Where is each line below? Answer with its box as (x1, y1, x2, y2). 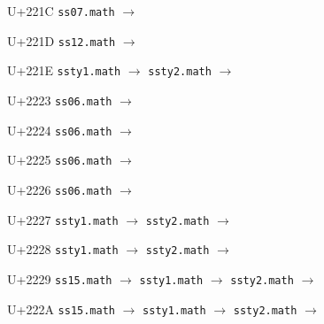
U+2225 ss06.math (7, 150, 112, 169)
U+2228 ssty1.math (7, 240, 119, 258)
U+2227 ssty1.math (7, 210, 119, 228)
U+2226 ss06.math (7, 180, 112, 198)
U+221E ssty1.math (7, 61, 121, 80)
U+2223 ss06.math (7, 90, 112, 109)
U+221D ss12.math (7, 31, 116, 50)
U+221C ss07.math (7, 2, 115, 19)
